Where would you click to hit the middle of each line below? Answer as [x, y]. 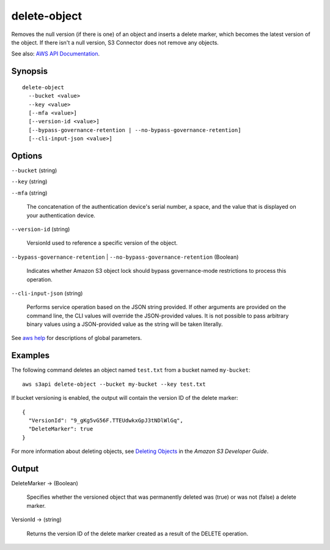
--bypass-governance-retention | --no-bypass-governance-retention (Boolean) [125, 257]
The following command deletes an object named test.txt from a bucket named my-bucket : [131, 370]
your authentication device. [61, 215]
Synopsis [30, 71]
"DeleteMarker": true [61, 429]
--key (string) [29, 182]
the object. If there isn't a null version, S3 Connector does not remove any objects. [115, 42]
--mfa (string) [29, 193]
